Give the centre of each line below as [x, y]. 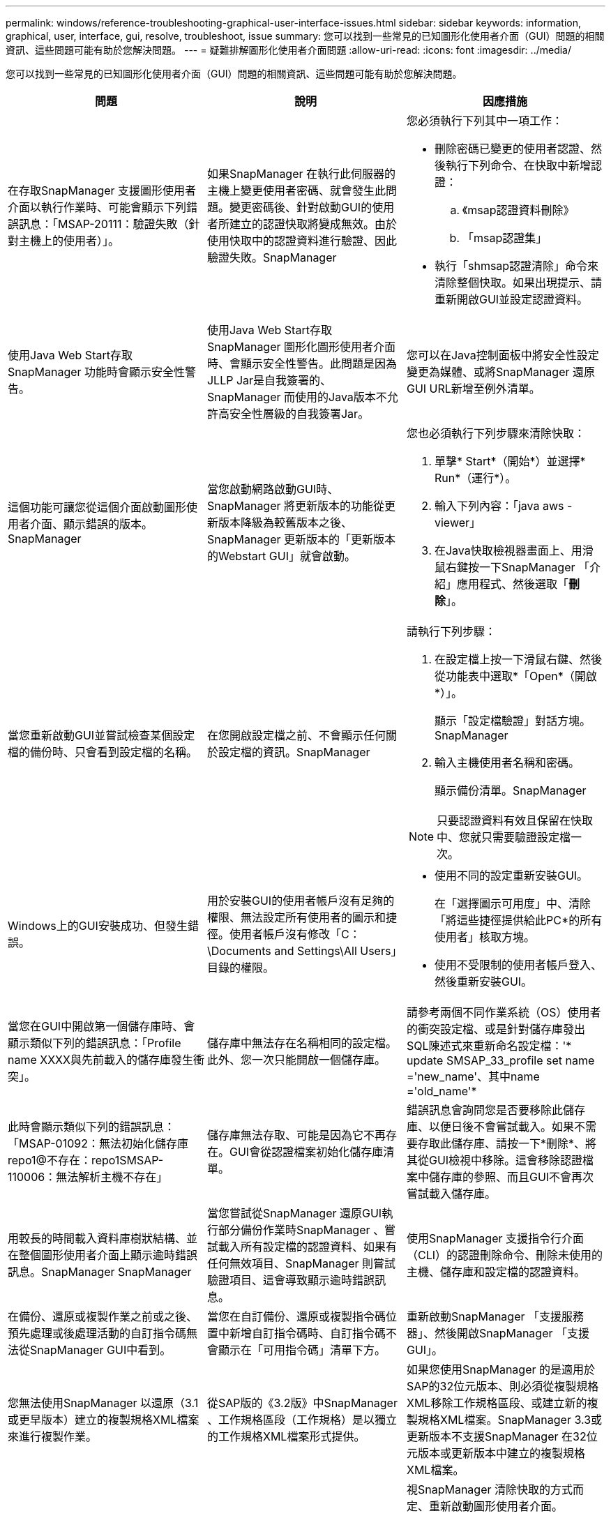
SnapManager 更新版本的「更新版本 [301, 539]
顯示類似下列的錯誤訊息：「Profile [95, 1043]
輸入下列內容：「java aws [499, 506]
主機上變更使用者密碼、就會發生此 [296, 190]
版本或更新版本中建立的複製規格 [501, 1453]
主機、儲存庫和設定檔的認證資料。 [496, 1272]
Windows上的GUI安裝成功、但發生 [98, 926]
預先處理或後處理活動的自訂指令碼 [97, 1333]
